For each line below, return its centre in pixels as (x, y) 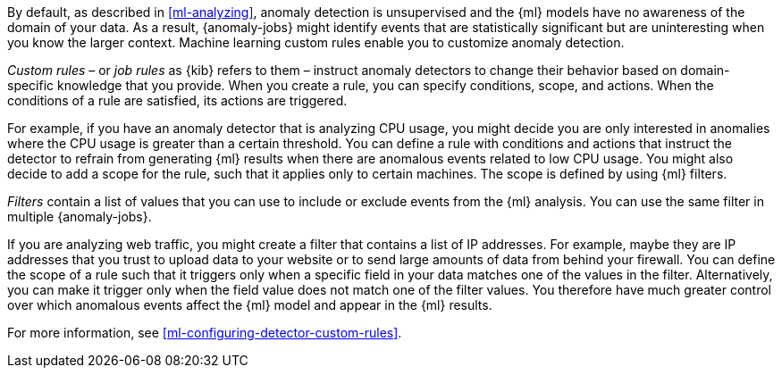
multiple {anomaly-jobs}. (80, 217)
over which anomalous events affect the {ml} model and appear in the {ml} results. (250, 305)
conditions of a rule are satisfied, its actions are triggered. (177, 100)
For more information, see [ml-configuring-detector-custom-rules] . (205, 333)
